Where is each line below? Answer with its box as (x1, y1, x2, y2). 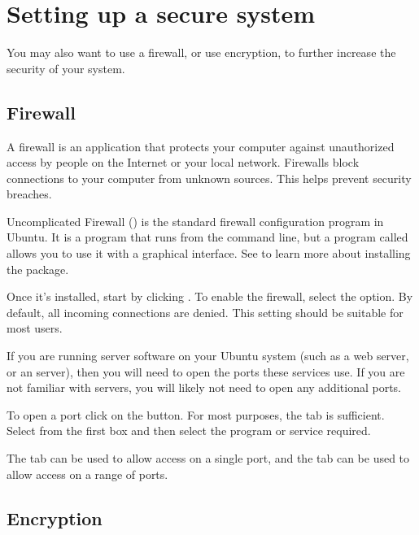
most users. (7, 320, 63, 337)
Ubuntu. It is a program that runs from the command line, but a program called (7, 228, 408, 246)
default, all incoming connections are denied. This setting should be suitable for (7, 303, 404, 320)
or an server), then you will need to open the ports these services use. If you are (7, 363, 405, 380)
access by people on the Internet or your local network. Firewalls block (7, 154, 360, 171)
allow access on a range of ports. (7, 465, 168, 482)
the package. (7, 260, 69, 277)
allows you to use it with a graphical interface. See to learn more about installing (7, 245, 411, 262)
